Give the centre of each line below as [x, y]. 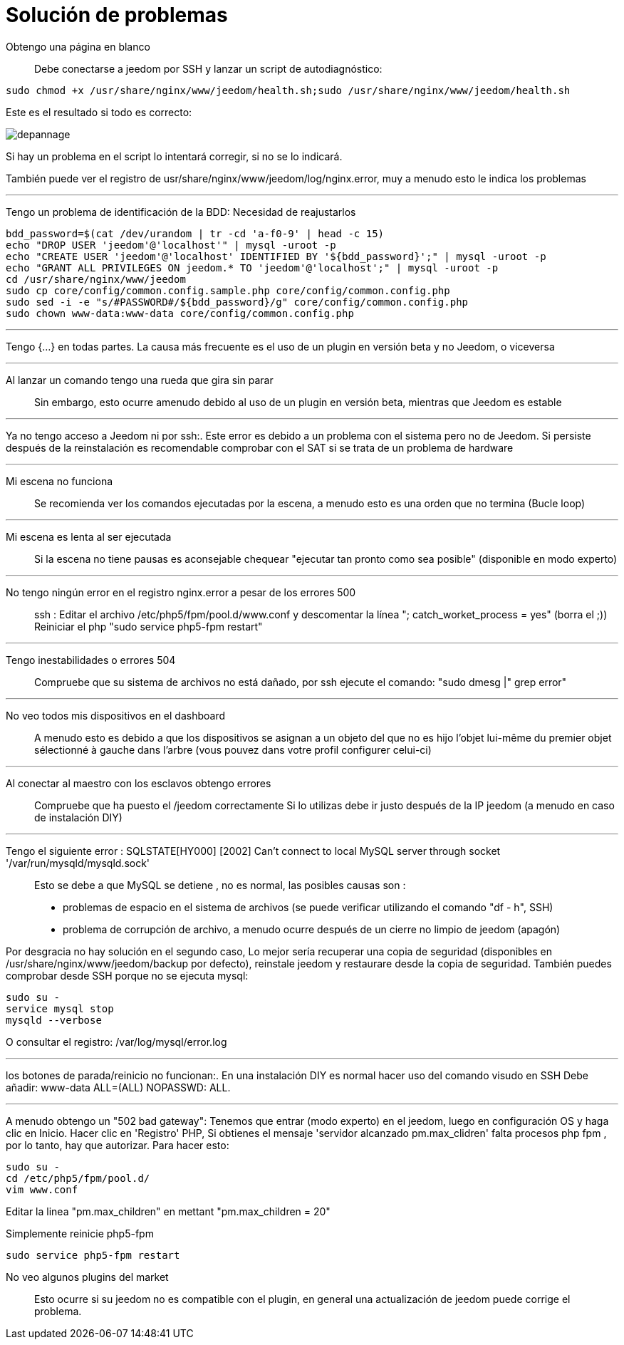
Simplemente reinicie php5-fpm [80, 1233]
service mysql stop [60, 1008]
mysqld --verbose [54, 1020]
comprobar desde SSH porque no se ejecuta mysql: [127, 975]
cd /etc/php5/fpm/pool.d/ [78, 1178]
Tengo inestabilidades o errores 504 [91, 660]
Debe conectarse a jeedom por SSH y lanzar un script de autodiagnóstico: [208, 68]
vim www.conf [42, 1189]
